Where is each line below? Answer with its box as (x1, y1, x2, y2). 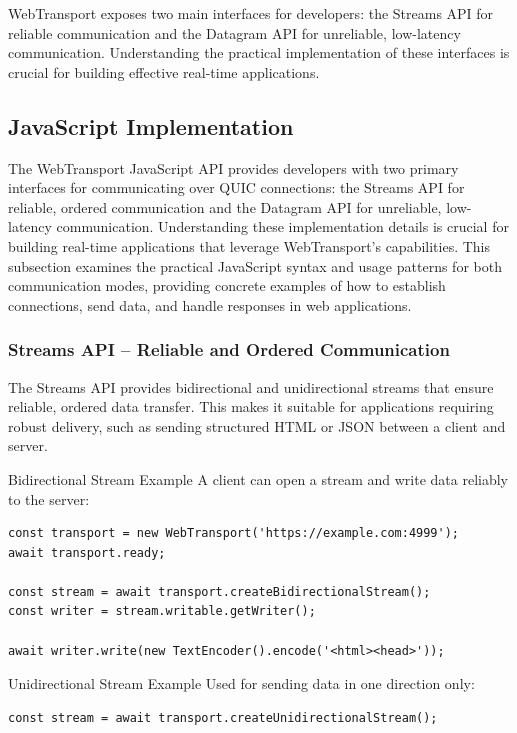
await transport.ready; (8, 545, 166, 560)
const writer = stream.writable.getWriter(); (8, 604, 316, 619)
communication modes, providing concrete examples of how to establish (8, 275, 446, 296)
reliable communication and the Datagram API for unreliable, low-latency (8, 22, 461, 43)
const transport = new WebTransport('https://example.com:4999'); (8, 526, 460, 541)
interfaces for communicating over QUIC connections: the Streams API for (8, 177, 465, 198)
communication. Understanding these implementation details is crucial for (56, 216, 509, 237)
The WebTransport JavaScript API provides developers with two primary (8, 157, 459, 178)
